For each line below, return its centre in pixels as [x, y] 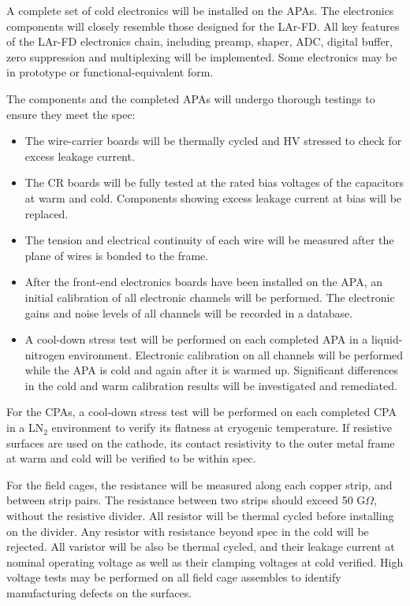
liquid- [387, 339]
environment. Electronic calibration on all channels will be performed [236, 354]
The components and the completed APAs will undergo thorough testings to [191, 98]
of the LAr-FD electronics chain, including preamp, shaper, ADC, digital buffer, [199, 41]
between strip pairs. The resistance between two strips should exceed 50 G [186, 500]
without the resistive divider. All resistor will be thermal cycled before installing [200, 516]
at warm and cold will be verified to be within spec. [131, 458]
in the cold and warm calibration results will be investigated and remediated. [211, 385]
